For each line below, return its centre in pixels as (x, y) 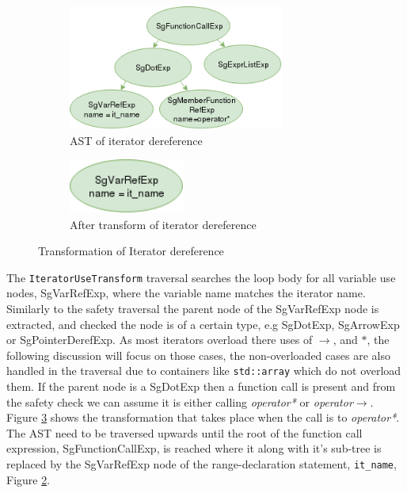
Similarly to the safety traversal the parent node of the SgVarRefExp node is (193, 309)
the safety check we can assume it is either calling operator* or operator (180, 401)
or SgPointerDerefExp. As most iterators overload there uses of (160, 340)
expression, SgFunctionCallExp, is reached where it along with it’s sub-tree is (194, 448)
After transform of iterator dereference (163, 224)
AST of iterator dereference (136, 140)
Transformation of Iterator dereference (131, 251)
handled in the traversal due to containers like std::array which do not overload (204, 371)
